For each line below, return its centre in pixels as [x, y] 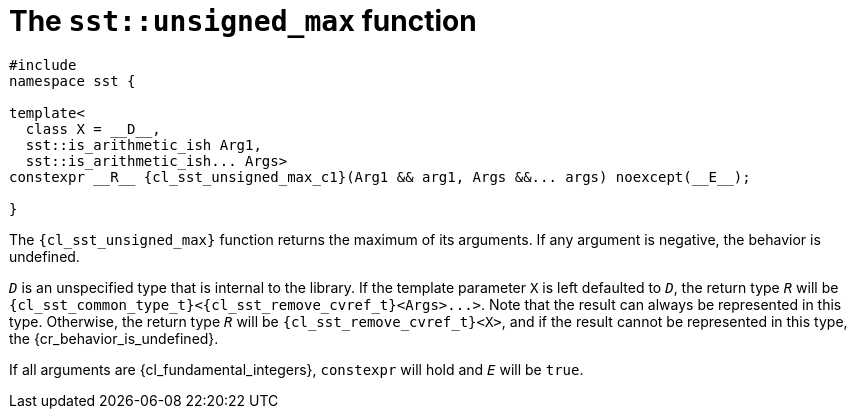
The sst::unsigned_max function [243, 21]
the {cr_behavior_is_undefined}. [114, 338]
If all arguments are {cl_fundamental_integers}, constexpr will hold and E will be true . [296, 369]
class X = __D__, [93, 128]
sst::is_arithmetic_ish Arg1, [143, 144]
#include [43, 64]
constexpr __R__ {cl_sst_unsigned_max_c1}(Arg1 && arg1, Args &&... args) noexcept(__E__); [380, 176]
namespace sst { [72, 80]
